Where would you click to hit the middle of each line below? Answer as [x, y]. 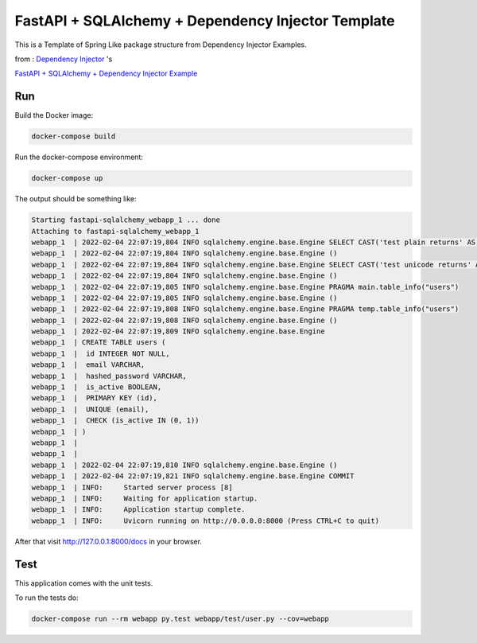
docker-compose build [74, 136]
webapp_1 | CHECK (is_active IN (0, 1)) [115, 421]
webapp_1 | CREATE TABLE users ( [99, 343]
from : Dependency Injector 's [64, 59]
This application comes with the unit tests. [84, 583]
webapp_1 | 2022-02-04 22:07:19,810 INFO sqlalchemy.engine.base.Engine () [184, 465]
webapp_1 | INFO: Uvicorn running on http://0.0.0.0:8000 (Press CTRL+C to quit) [206, 520]
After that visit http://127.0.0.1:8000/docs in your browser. [109, 541]
